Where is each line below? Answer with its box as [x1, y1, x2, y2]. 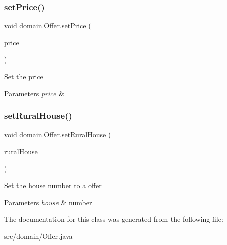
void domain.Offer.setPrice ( [4, 20, 91, 31]
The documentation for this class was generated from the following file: [4, 214, 223, 224]
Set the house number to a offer [4, 180, 102, 191]
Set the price [4, 71, 43, 81]
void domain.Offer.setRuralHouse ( [4, 129, 111, 140]
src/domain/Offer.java [4, 230, 73, 241]
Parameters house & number [4, 197, 92, 207]
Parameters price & [4, 88, 64, 98]
